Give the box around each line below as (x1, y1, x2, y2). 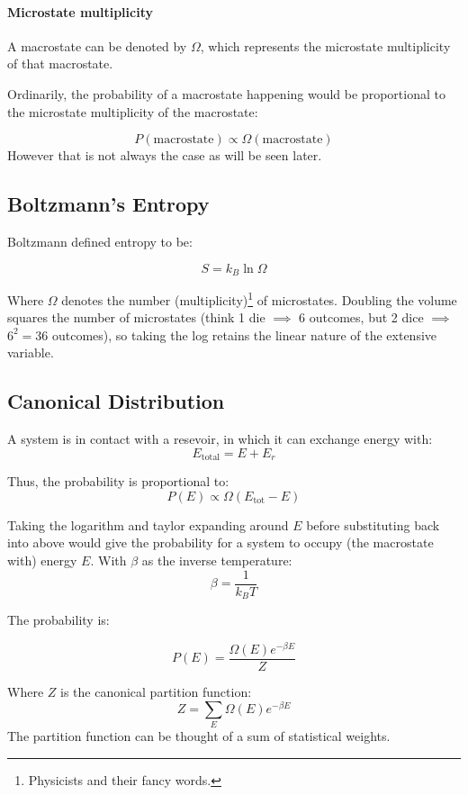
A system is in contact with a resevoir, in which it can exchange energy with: (7, 429, 433, 448)
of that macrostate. (7, 54, 113, 73)
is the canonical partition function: (59, 682, 252, 700)
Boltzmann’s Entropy (7, 190, 210, 218)
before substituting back (306, 515, 440, 534)
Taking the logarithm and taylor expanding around (7, 515, 289, 534)
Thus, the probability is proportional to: (7, 472, 229, 491)
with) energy (7, 551, 77, 570)
